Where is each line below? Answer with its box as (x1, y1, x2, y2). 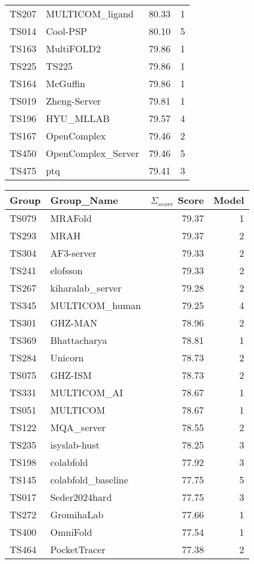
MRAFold (50, 211, 92, 225)
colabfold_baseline (50, 473, 129, 486)
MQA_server (50, 420, 106, 434)
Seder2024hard (50, 490, 112, 504)
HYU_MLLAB (46, 111, 110, 125)
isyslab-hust (50, 438, 100, 452)
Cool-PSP (46, 24, 87, 38)
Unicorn (50, 351, 84, 364)
